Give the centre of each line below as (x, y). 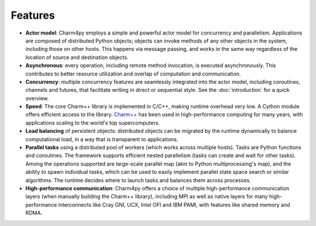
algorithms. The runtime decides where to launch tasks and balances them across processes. (138, 180)
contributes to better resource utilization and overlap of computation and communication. (133, 74)
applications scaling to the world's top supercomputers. (93, 122)
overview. (37, 98)
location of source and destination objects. (77, 57)
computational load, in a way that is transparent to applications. (102, 139)
